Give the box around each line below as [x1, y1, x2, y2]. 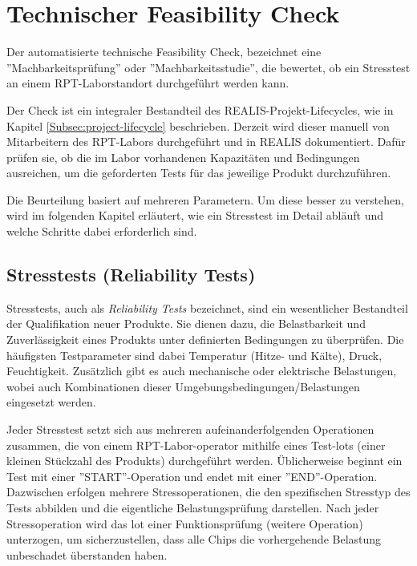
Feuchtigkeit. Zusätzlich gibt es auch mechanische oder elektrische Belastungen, [6, 362, 397, 379]
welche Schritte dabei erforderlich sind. [6, 223, 197, 240]
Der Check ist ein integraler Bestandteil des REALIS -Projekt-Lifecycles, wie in [6, 101, 394, 118]
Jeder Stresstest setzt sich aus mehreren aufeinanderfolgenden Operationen [6, 421, 374, 438]
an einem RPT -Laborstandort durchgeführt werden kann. [6, 75, 289, 91]
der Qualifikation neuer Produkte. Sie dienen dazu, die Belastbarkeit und [6, 315, 366, 332]
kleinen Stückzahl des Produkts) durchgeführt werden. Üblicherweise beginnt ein [6, 452, 403, 469]
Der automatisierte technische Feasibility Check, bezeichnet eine [6, 43, 322, 60]
